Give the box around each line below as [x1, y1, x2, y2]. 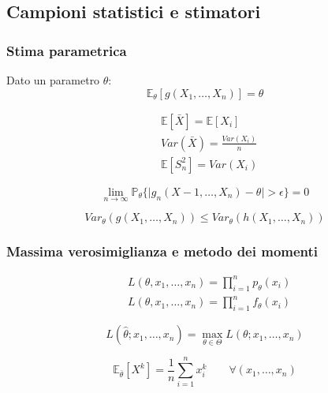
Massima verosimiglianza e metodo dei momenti [6, 241, 319, 261]
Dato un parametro [6, 72, 100, 88]
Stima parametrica [6, 40, 127, 60]
